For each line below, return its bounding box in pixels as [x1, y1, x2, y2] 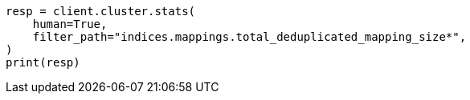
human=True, [32, 18, 108, 30]
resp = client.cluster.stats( [6, 5, 196, 18]
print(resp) [6, 56, 80, 69]
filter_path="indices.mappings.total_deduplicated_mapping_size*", [32, 30, 467, 43]
